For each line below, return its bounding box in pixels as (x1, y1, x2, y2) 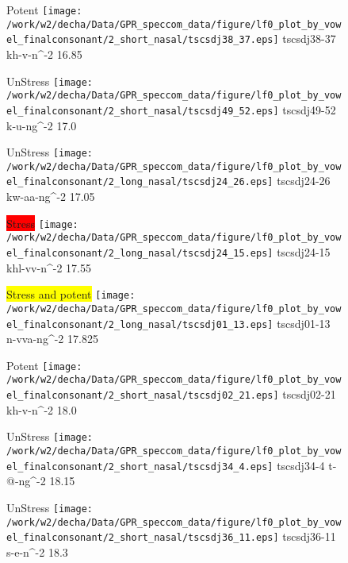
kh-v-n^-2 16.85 (6, 45, 82, 62)
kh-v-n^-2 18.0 (6, 401, 77, 418)
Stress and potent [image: (6, 286, 136, 303)
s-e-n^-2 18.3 (6, 543, 68, 560)
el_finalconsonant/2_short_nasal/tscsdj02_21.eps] (6, 390, 279, 402)
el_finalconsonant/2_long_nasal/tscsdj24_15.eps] (6, 248, 273, 259)
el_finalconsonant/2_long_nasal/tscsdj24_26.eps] (6, 176, 273, 188)
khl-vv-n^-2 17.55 (6, 259, 91, 276)
